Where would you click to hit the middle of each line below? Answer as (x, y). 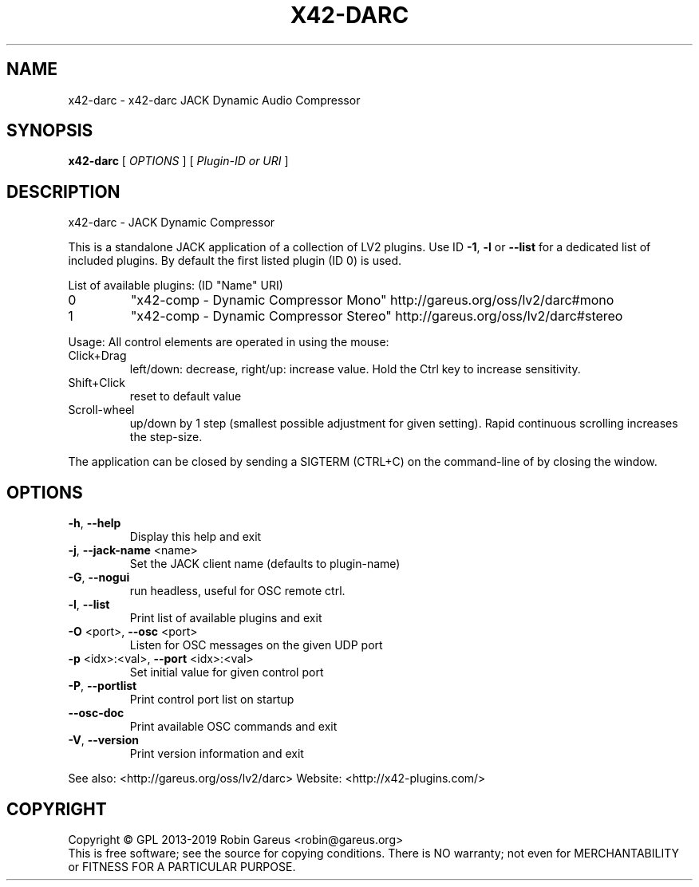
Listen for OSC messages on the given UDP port (256, 645)
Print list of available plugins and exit (226, 618)
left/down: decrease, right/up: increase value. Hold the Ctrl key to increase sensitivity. (355, 369)
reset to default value (186, 396)
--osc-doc (96, 713)
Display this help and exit (195, 537)
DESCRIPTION (63, 191)
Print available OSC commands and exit (233, 727)
